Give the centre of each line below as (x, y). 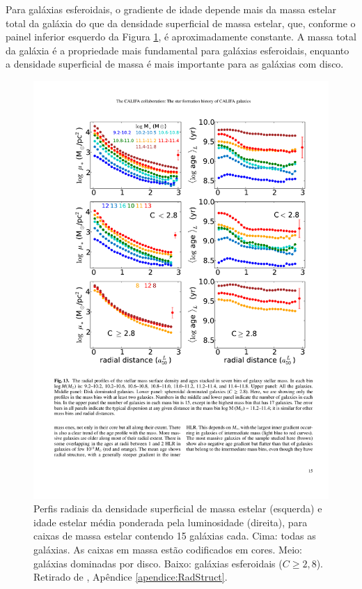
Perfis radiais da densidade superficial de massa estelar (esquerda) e (178, 508)
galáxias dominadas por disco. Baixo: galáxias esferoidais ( (158, 563)
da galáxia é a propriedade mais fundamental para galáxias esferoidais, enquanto (178, 50)
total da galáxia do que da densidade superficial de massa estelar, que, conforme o (181, 23)
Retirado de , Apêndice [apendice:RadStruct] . (131, 577)
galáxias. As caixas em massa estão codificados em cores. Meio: (168, 550)
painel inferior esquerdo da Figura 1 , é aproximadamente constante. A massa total (181, 37)
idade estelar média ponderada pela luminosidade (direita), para (171, 522)
